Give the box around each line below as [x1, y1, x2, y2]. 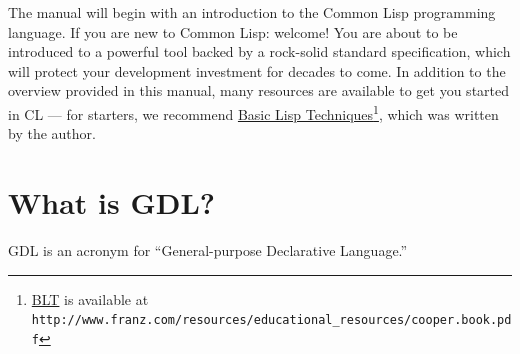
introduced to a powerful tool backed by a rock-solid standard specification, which [8, 41, 511, 62]
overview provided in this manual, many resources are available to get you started [8, 80, 510, 101]
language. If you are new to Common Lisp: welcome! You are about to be [8, 21, 458, 42]
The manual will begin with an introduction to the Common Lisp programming [8, 2, 496, 22]
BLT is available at [31, 288, 149, 309]
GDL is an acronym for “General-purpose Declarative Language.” [8, 239, 408, 260]
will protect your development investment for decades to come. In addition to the [8, 60, 506, 81]
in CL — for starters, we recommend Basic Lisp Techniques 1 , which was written [8, 100, 499, 124]
